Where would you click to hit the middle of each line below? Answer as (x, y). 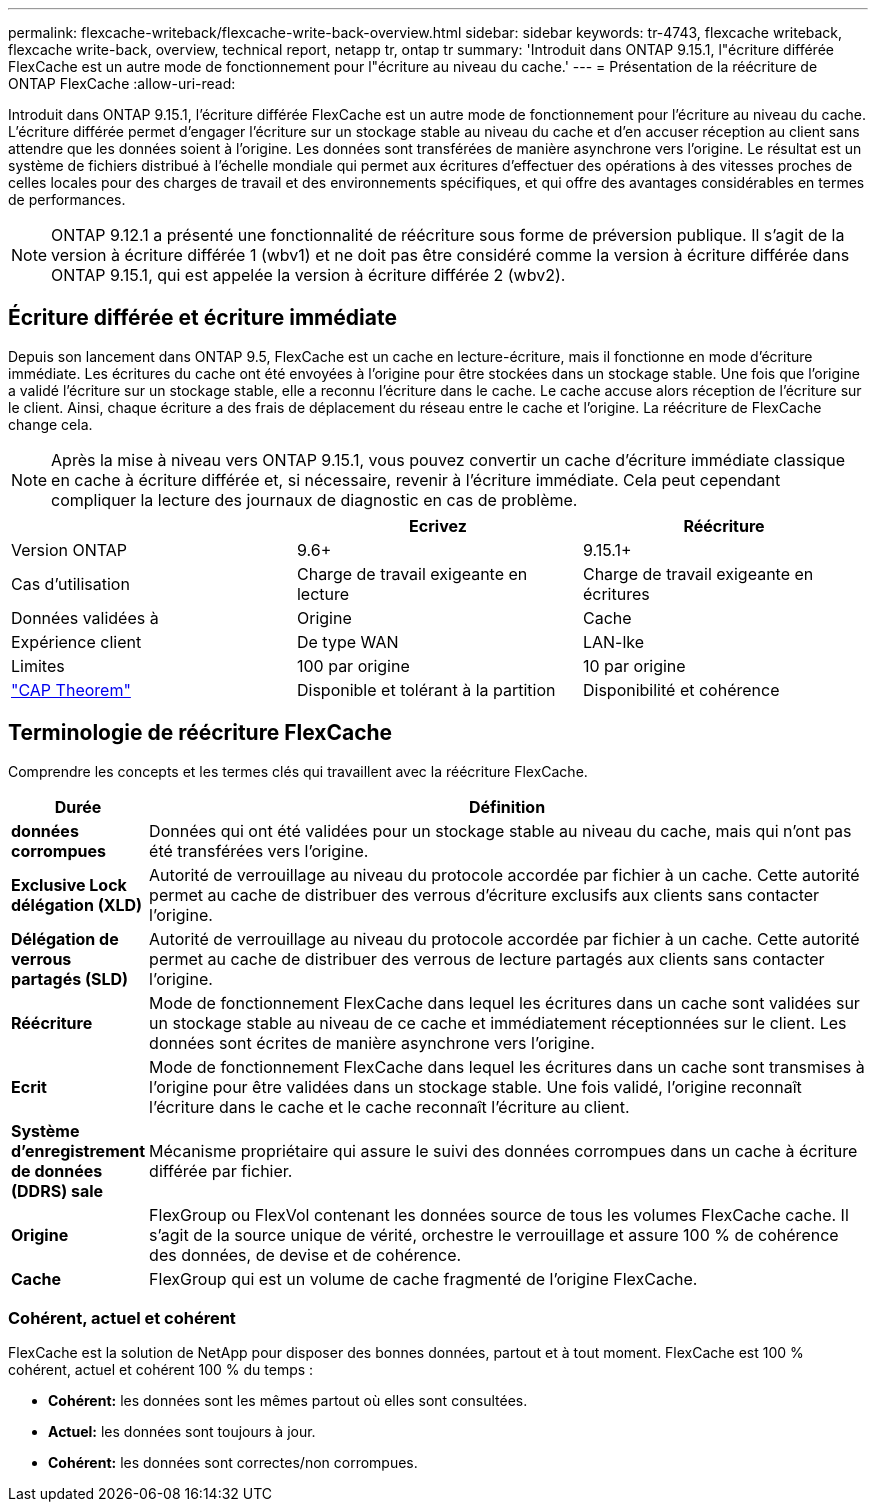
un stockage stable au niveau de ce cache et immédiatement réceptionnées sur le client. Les (498, 1022)
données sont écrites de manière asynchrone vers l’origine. (372, 1042)
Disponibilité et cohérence (681, 689)
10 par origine (634, 665)
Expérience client (76, 641)
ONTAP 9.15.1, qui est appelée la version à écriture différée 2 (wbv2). (308, 275)
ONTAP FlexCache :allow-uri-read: (122, 83)
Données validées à (85, 617)
